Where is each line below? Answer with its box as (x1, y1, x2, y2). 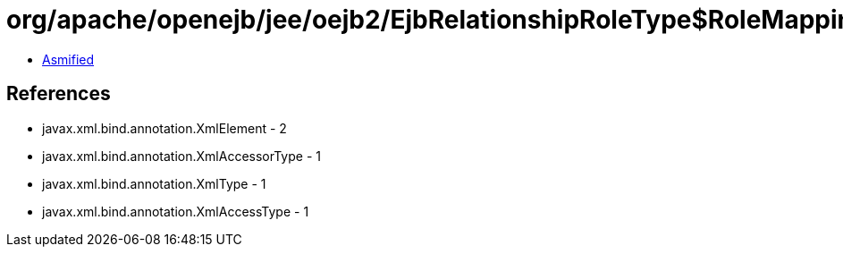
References (6, 82, 111, 106)
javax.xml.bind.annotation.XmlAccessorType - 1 (42, 148, 321, 164)
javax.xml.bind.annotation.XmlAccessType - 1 (42, 203, 309, 219)
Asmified (42, 51, 95, 67)
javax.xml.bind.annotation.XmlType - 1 (42, 175, 266, 191)
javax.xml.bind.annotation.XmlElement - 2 (42, 120, 287, 136)
